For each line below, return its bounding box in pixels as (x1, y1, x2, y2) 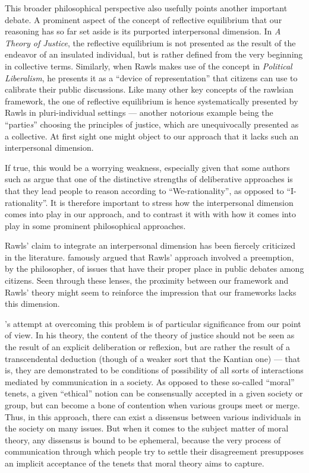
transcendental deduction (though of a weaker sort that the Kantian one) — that (5, 352, 301, 364)
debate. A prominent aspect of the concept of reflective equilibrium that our (5, 13, 282, 26)
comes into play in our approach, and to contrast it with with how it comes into (5, 208, 296, 220)
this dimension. (5, 297, 60, 310)
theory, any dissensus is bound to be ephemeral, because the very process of (5, 433, 281, 446)
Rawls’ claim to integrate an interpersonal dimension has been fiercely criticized (5, 239, 296, 252)
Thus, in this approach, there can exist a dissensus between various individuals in (5, 410, 301, 423)
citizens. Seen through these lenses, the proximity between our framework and (5, 274, 289, 287)
